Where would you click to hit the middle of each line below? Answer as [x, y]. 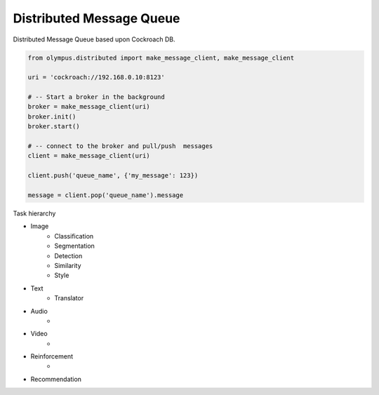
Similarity [68, 265]
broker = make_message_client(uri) [89, 107]
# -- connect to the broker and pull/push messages [120, 146]
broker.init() [52, 116]
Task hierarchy [34, 213]
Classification [74, 236]
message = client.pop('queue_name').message [106, 195]
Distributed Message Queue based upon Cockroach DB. [94, 39]
